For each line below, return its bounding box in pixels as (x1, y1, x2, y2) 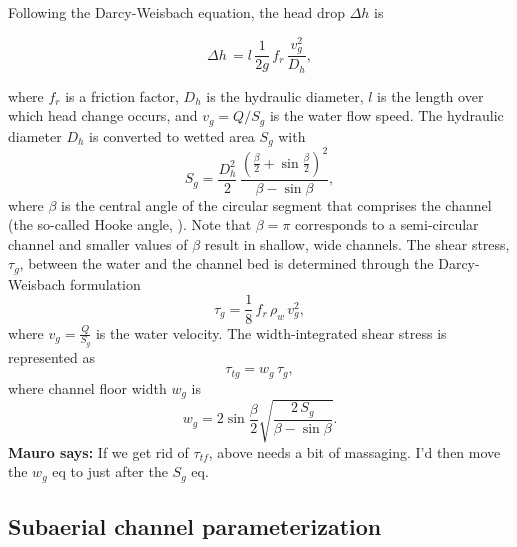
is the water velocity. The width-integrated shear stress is (95, 322, 447, 343)
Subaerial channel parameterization (8, 511, 382, 542)
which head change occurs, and (8, 105, 198, 126)
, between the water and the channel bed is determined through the (19, 253, 434, 274)
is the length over (377, 85, 484, 106)
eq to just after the (52, 461, 168, 482)
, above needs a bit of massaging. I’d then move (208, 441, 501, 462)
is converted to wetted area (89, 125, 255, 146)
